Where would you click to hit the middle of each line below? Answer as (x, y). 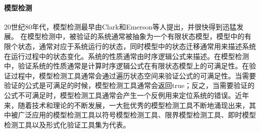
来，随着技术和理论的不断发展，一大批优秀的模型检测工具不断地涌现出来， (126, 105)
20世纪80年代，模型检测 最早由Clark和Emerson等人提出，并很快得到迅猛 (120, 26)
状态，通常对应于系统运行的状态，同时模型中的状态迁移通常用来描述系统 (137, 46)
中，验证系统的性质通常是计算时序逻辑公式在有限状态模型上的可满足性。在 (126, 66)
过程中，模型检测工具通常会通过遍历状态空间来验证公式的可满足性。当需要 (133, 75)
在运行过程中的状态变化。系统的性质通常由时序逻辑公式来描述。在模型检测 (126, 56)
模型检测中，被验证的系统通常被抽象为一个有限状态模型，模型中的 (136, 36)
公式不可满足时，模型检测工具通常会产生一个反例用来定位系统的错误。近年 (126, 95)
